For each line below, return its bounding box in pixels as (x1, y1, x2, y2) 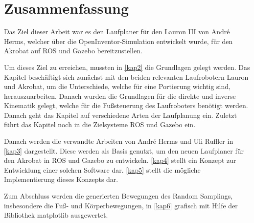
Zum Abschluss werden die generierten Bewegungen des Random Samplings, (4, 191, 233, 201)
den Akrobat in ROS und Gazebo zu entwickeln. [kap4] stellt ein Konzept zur (4, 155, 236, 165)
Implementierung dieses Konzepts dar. (4, 174, 118, 184)
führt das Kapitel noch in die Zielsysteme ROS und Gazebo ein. (4, 119, 196, 130)
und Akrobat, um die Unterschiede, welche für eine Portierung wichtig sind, (4, 81, 231, 91)
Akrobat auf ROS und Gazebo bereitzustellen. (4, 45, 142, 56)
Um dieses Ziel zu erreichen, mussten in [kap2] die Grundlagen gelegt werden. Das (4, 62, 250, 72)
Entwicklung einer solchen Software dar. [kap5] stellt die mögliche (4, 164, 201, 175)
